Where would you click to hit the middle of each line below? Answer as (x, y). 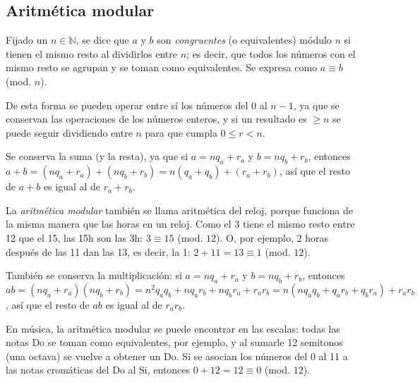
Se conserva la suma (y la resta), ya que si (97, 156)
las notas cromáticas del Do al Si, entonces (98, 370)
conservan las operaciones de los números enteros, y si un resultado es (156, 119)
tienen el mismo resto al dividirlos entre (91, 53)
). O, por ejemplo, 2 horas (272, 237)
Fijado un (27, 40)
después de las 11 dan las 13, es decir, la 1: (98, 251)
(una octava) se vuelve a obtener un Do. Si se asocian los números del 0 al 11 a (177, 356)
